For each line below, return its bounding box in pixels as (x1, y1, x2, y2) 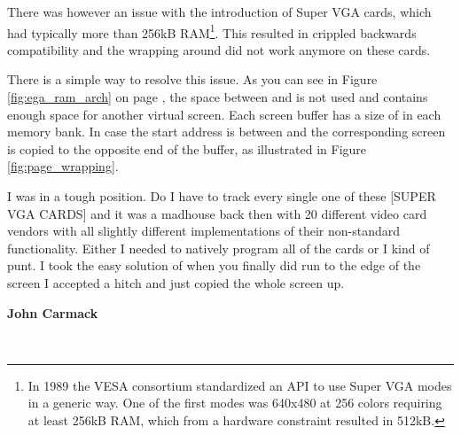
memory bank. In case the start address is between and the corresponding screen (7, 122, 446, 141)
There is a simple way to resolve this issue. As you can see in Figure (7, 70, 378, 89)
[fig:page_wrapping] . (7, 157, 119, 175)
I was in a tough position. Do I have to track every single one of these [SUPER (7, 187, 436, 205)
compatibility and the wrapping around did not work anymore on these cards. (7, 40, 431, 58)
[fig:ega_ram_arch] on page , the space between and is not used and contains (7, 88, 428, 106)
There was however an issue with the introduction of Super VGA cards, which (7, 3, 432, 20)
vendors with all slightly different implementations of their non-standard (7, 221, 401, 240)
